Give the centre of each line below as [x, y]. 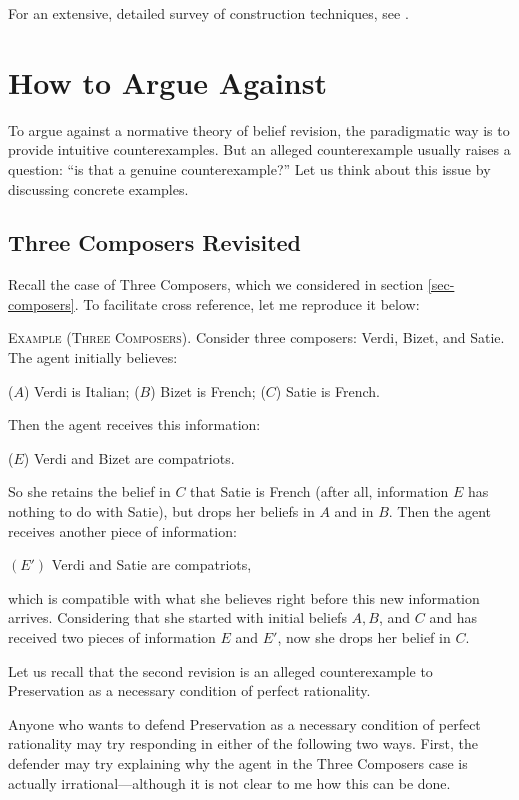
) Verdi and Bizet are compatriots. [129, 457]
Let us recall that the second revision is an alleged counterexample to [220, 670]
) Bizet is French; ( [208, 390]
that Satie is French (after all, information [319, 491]
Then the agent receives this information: [134, 424]
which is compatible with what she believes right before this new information [244, 597]
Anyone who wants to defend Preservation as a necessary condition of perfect [244, 723]
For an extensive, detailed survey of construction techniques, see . [208, 13]
